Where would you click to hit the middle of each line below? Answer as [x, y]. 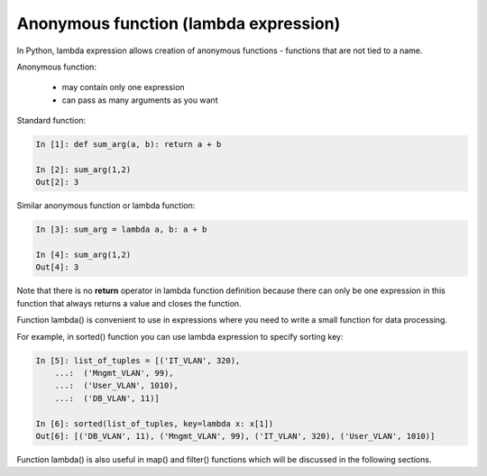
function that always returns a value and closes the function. [129, 303]
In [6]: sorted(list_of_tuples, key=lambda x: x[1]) [155, 423]
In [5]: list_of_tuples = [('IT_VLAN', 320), [138, 360]
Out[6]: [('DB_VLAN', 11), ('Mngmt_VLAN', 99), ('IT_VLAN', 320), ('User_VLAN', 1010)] [235, 436]
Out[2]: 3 [57, 182]
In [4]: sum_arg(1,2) [83, 255]
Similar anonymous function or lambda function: [106, 206]
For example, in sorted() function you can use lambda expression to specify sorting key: [180, 336]
